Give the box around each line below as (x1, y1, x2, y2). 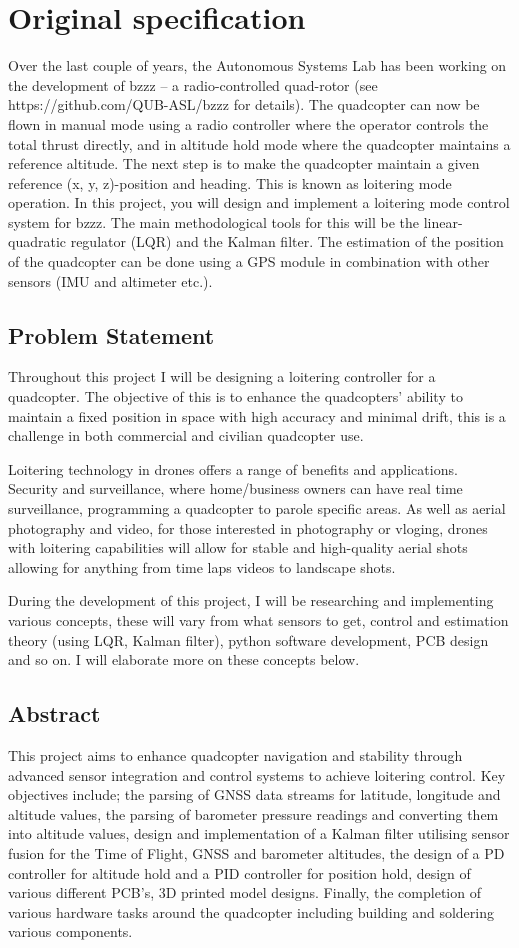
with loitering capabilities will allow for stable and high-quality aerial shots (8, 537, 468, 558)
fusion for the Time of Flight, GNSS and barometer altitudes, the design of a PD (8, 842, 505, 863)
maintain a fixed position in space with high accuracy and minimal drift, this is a (8, 405, 506, 426)
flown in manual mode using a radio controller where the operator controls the (8, 113, 489, 134)
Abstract (8, 698, 101, 729)
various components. (8, 921, 133, 942)
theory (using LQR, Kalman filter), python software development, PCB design (8, 629, 489, 650)
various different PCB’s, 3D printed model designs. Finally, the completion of (8, 882, 481, 903)
